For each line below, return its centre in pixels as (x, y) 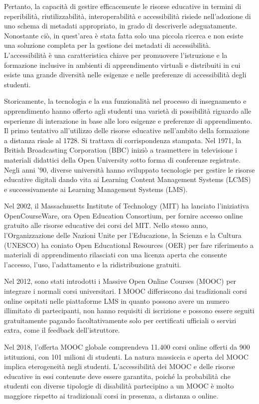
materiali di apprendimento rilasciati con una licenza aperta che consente (116, 255)
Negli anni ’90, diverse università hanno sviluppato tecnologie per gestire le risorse (129, 169)
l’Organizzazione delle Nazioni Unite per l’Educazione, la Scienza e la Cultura (123, 235)
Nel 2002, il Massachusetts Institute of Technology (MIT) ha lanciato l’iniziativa (127, 206)
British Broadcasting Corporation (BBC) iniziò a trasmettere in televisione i (121, 150)
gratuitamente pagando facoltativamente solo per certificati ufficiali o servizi (120, 320)
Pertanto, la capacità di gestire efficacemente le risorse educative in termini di (123, 6)
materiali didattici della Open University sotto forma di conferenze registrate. (122, 159)
